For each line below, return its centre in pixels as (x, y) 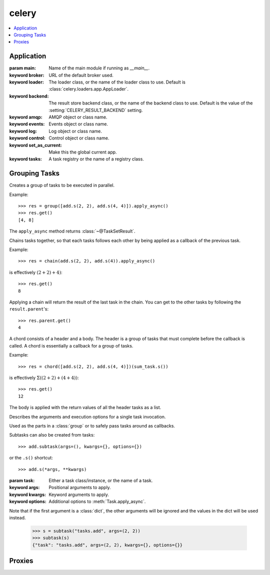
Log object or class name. (75, 131)
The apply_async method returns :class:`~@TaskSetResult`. (72, 231)
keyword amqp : (26, 117)
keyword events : (27, 124)
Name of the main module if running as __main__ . (99, 68)
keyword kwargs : (27, 494)
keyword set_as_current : (35, 145)
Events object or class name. (78, 124)
